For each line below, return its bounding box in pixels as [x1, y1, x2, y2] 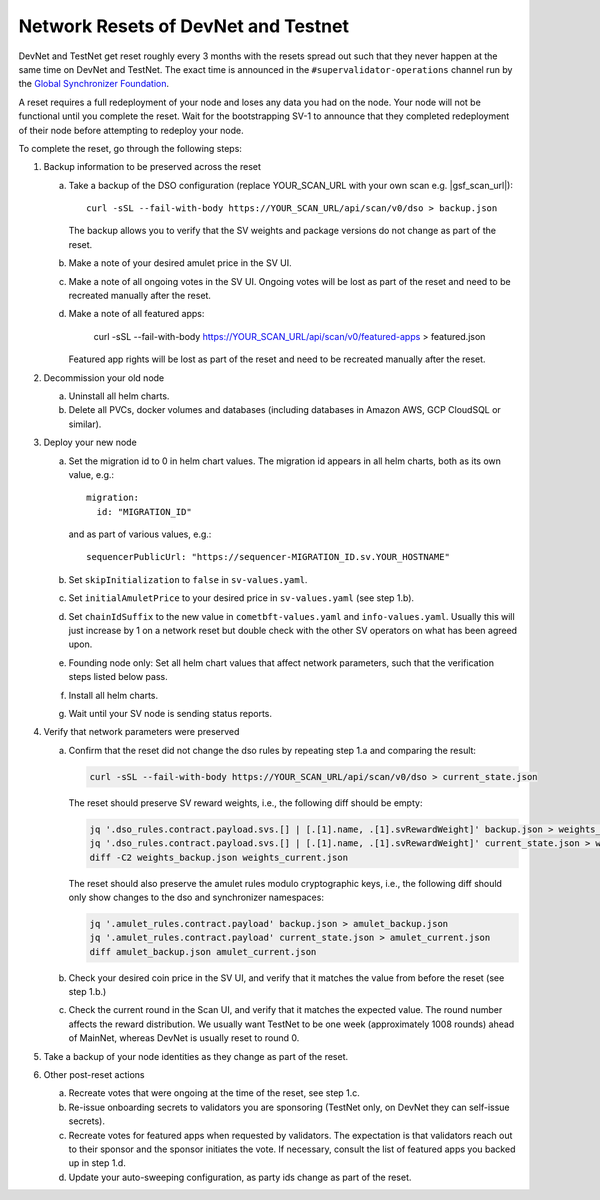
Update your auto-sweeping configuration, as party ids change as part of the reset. [68, 1171, 412, 1183]
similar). [68, 418, 102, 430]
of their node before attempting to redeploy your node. [18, 124, 244, 136]
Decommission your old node [43, 371, 165, 384]
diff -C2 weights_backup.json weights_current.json [89, 851, 349, 863]
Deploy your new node [43, 436, 137, 449]
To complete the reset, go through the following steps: [18, 142, 242, 154]
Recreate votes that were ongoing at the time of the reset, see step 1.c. [68, 1087, 360, 1099]
